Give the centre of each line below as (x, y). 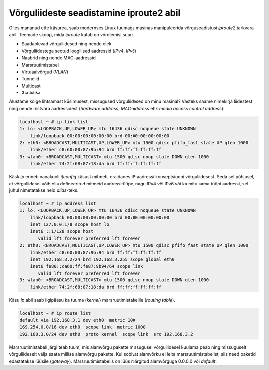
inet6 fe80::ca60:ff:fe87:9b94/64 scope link (87, 266)
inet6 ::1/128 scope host (62, 231)
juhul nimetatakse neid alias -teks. (44, 190)
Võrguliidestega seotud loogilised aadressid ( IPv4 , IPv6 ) (79, 51)
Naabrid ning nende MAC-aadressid (59, 58)
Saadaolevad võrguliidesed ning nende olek (67, 44)
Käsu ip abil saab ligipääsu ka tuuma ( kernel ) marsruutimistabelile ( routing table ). (92, 300)
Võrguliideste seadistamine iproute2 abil (95, 13)
